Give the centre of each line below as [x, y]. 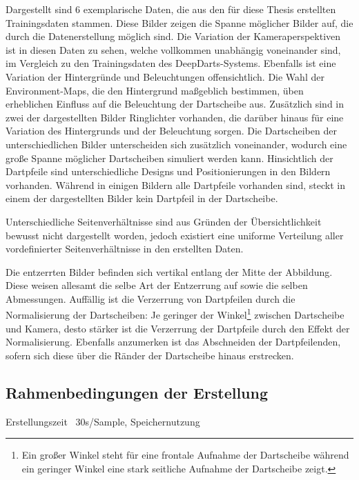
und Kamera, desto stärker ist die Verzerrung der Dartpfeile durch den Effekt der [178, 328]
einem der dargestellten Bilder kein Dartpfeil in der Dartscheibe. [142, 198]
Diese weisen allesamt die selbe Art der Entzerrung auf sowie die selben [157, 285]
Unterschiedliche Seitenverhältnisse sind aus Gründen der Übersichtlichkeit [164, 221]
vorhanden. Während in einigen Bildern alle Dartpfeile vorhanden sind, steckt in [175, 184]
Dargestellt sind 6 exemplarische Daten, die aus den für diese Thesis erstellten [171, 9]
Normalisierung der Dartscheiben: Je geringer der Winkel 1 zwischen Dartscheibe [175, 314]
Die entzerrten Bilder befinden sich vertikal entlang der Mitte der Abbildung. [169, 271]
